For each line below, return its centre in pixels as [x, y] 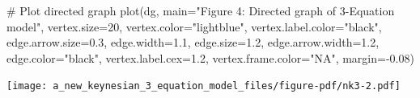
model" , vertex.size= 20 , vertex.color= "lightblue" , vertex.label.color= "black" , [194, 26]
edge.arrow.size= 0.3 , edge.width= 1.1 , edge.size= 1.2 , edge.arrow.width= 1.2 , [193, 42]
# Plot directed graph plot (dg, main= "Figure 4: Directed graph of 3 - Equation [201, 10]
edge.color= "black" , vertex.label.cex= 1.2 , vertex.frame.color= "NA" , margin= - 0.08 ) [210, 57]
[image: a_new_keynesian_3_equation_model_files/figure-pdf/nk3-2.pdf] [204, 86]
